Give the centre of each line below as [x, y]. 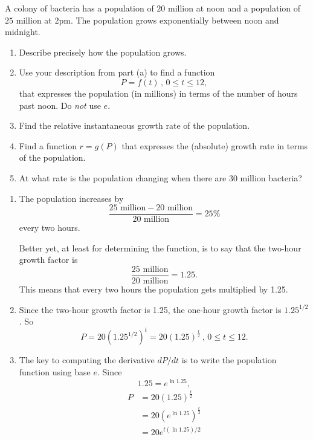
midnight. [23, 32]
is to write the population [229, 360]
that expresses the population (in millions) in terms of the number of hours [158, 93]
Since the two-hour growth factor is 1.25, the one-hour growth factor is [150, 309]
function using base [55, 371]
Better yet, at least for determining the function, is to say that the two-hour [160, 247]
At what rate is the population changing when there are [123, 177]
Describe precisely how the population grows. [103, 52]
